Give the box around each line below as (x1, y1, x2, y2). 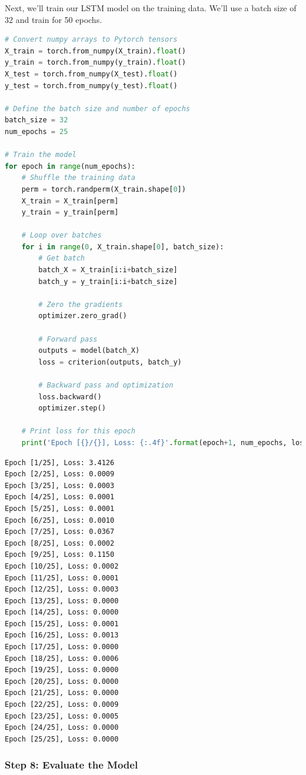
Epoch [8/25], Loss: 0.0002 (5, 539, 115, 547)
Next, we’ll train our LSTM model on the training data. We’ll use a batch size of (5, 2, 297, 14)
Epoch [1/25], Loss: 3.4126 (5, 458, 115, 467)
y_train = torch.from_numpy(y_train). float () (5, 58, 186, 67)
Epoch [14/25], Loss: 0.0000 (5, 608, 119, 617)
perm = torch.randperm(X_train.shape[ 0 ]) (21, 185, 186, 193)
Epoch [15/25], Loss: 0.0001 (5, 619, 119, 628)
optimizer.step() (38, 404, 106, 413)
